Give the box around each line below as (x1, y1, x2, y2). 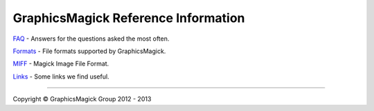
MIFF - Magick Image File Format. (12, 59, 109, 68)
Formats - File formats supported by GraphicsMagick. (12, 47, 166, 55)
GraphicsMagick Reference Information (12, 10, 245, 26)
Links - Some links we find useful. (12, 72, 110, 81)
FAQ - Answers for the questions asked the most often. (12, 34, 170, 43)
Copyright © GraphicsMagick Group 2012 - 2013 (12, 95, 152, 103)
